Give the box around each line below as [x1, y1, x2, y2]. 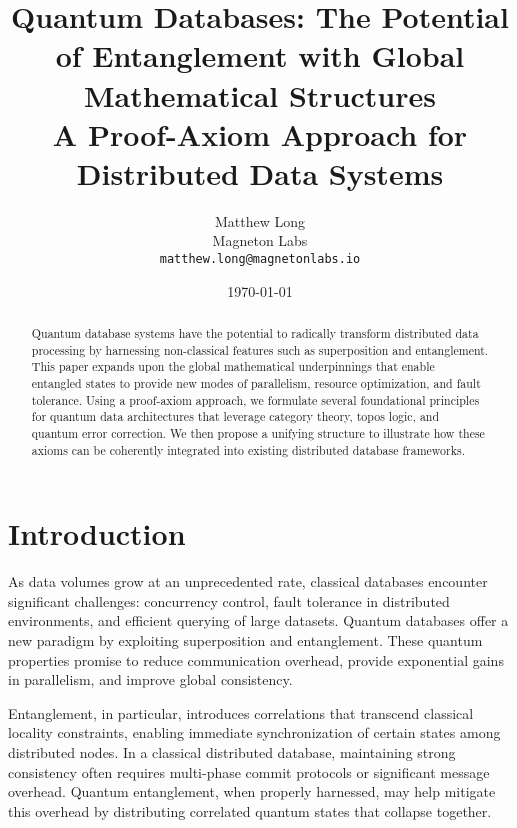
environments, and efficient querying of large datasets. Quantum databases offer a [8, 610, 509, 631]
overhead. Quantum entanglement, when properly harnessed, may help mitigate [8, 781, 496, 802]
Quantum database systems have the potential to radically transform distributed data [31, 325, 479, 342]
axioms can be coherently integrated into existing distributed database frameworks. [31, 441, 465, 458]
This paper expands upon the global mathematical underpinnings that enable [31, 358, 435, 375]
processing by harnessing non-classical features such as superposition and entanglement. [31, 341, 489, 358]
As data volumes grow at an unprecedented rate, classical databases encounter [8, 571, 488, 592]
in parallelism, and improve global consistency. [8, 669, 293, 690]
